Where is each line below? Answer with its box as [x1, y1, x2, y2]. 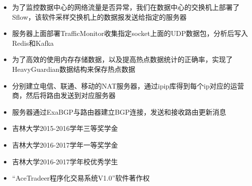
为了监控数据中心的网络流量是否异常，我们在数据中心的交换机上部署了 [12, 2, 240, 12]
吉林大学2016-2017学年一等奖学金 [12, 139, 118, 150]
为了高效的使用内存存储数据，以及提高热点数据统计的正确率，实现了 [12, 54, 233, 64]
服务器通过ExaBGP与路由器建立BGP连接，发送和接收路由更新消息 [12, 106, 226, 117]
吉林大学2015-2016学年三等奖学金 [12, 123, 118, 133]
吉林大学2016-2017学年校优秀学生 [12, 156, 118, 166]
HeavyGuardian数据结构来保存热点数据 [12, 63, 135, 74]
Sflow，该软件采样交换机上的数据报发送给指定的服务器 [12, 11, 187, 22]
